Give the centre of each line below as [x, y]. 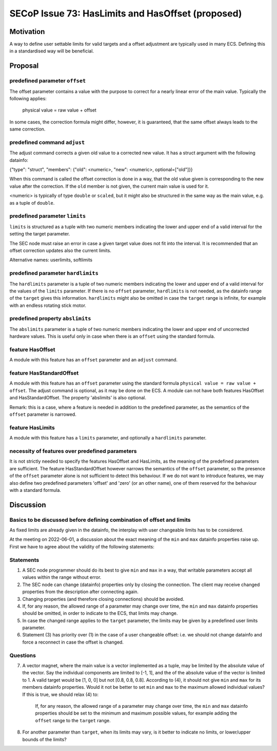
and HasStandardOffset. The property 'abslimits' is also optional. [78, 398]
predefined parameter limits [48, 216]
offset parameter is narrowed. [43, 414]
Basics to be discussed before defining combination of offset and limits [100, 520]
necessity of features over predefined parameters [73, 451]
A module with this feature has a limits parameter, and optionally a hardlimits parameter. [108, 438]
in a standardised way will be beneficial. [52, 51]
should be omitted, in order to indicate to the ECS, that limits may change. [100, 613]
